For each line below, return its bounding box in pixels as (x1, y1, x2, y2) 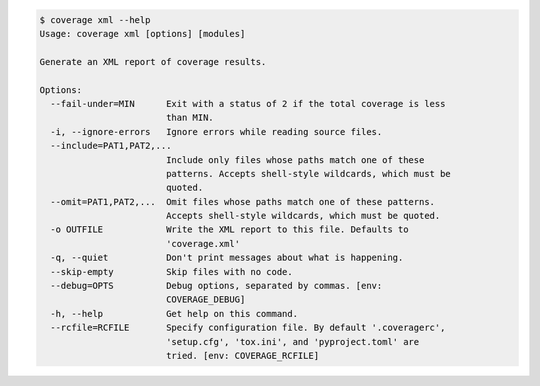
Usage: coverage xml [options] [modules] (39, 28, 246, 39)
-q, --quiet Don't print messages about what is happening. (50, 252, 404, 264)
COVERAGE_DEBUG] (165, 294, 246, 305)
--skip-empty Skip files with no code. (50, 266, 294, 277)
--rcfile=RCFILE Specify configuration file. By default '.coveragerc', (50, 322, 446, 334)
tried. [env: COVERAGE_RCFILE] (165, 350, 320, 361)
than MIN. (165, 112, 214, 124)
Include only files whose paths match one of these (165, 154, 425, 165)
